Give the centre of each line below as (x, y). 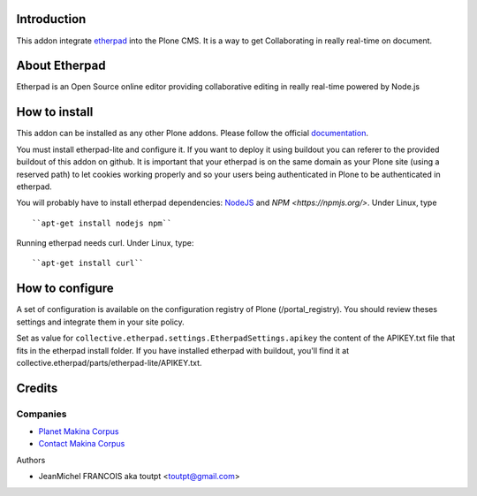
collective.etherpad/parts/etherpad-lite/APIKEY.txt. (109, 362)
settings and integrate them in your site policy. (100, 322)
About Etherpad (61, 66)
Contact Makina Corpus (82, 444)
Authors (31, 460)
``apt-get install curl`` (88, 263)
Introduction (51, 19)
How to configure (65, 289)
